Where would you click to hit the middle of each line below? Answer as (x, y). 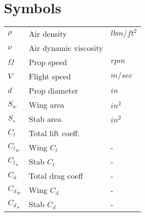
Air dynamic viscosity (66, 48)
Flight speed (50, 76)
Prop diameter (53, 91)
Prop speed (48, 62)
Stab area (45, 119)
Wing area (47, 105)
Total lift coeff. (54, 133)
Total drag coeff (56, 176)
